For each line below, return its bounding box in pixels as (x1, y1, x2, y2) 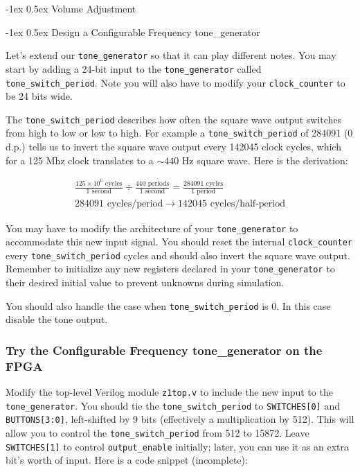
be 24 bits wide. (6, 89, 73, 103)
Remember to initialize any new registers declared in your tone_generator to (6, 261, 335, 276)
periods (147, 180, 170, 187)
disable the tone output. (6, 312, 108, 326)
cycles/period (107, 199, 163, 209)
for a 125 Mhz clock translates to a (6, 152, 154, 167)
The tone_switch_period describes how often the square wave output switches (6, 112, 342, 126)
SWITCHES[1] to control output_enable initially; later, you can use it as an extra (6, 439, 350, 453)
